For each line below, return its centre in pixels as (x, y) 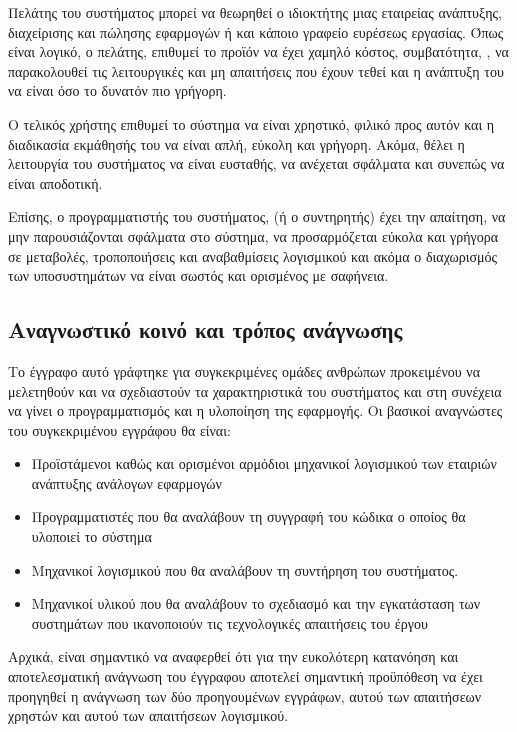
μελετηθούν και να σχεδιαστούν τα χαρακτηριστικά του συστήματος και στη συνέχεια (255, 390)
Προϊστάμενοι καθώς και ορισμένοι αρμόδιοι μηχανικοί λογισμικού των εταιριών (264, 463)
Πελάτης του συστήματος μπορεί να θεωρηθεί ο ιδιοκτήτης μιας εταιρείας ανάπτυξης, (255, 12)
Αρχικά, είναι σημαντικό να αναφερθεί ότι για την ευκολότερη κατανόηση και (233, 656)
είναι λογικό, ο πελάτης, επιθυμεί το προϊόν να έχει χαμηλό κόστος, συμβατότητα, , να (258, 51)
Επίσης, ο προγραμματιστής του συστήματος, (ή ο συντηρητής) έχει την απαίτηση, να (257, 216)
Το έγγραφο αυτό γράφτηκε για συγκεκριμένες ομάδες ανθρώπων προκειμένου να (244, 370)
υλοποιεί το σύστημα (91, 536)
